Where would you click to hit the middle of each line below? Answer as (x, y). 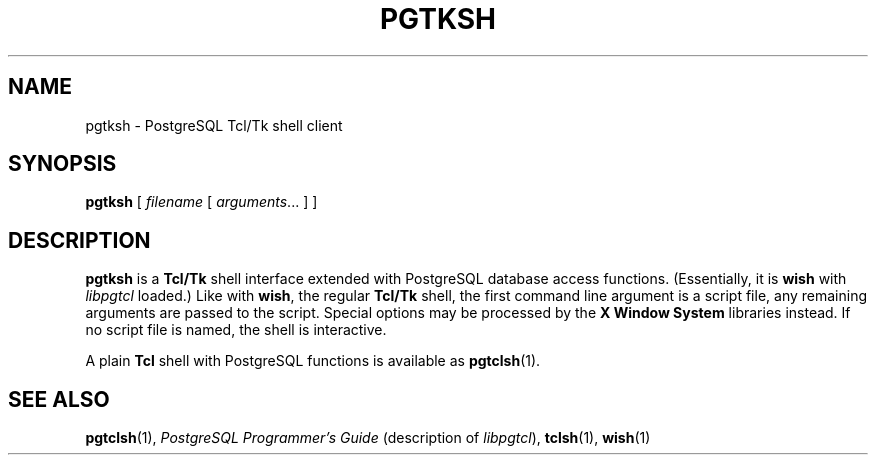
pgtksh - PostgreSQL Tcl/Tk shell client (214, 125)
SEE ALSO (59, 399)
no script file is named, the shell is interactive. (236, 330)
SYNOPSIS (62, 164)
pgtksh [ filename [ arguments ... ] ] (201, 202)
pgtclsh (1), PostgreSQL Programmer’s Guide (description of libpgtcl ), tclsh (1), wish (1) (368, 438)
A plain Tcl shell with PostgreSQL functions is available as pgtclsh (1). (313, 361)
